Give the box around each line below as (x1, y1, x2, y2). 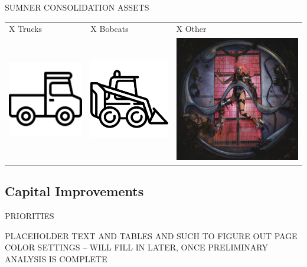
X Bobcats (90, 22, 129, 35)
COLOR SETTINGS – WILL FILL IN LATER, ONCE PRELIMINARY (5, 241, 268, 253)
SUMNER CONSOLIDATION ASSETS (5, 1, 149, 13)
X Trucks (9, 22, 43, 35)
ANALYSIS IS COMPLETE (5, 252, 107, 265)
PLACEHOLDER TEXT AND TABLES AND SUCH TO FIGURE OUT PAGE (5, 229, 298, 242)
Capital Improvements (5, 182, 144, 200)
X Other (176, 22, 207, 35)
